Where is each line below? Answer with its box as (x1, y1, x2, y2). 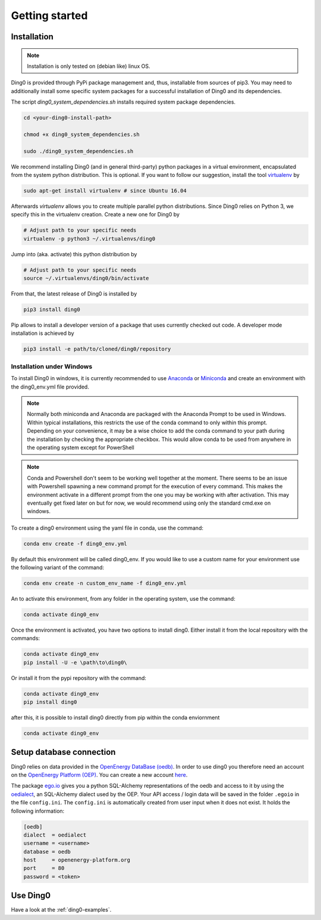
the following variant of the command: (11, 564, 104, 571)
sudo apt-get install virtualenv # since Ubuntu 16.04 (23, 188, 187, 194)
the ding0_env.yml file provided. (11, 383, 89, 390)
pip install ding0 (23, 699, 77, 705)
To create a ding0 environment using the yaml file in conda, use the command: (11, 524, 203, 532)
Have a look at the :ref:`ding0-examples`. (11, 906, 112, 913)
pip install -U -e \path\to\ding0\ (23, 659, 127, 666)
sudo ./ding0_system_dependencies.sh (23, 148, 134, 154)
